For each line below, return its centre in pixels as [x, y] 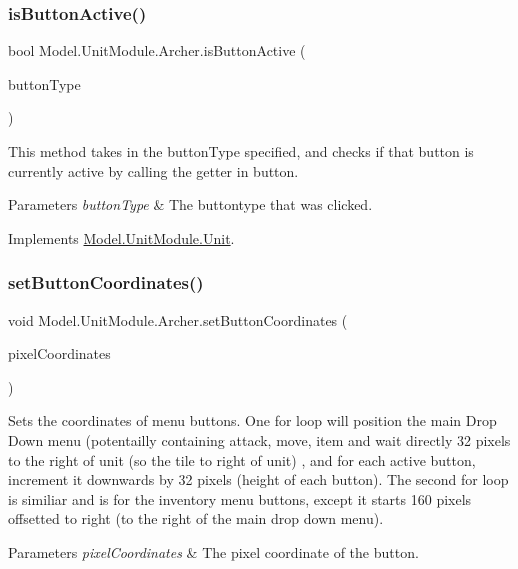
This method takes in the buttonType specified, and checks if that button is [241, 151]
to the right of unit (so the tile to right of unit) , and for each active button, [242, 459]
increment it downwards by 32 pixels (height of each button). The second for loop [258, 479]
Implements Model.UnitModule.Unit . [121, 237]
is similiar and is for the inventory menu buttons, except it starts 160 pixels [240, 498]
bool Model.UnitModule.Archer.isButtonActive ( [157, 50]
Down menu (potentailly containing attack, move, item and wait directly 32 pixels [259, 439]
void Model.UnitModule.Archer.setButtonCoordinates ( [178, 319]
